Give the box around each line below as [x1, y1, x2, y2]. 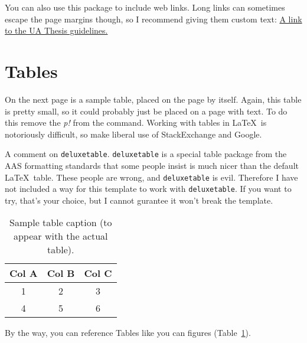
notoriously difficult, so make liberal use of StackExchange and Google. [5, 128, 262, 140]
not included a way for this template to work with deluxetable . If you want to [5, 182, 292, 195]
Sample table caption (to [9, 215, 112, 230]
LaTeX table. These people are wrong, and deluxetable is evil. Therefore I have [5, 171, 298, 183]
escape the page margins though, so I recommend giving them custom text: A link [5, 12, 302, 25]
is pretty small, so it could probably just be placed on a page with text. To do [5, 104, 288, 117]
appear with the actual [13, 229, 108, 243]
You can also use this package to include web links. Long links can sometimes [5, 1, 285, 13]
